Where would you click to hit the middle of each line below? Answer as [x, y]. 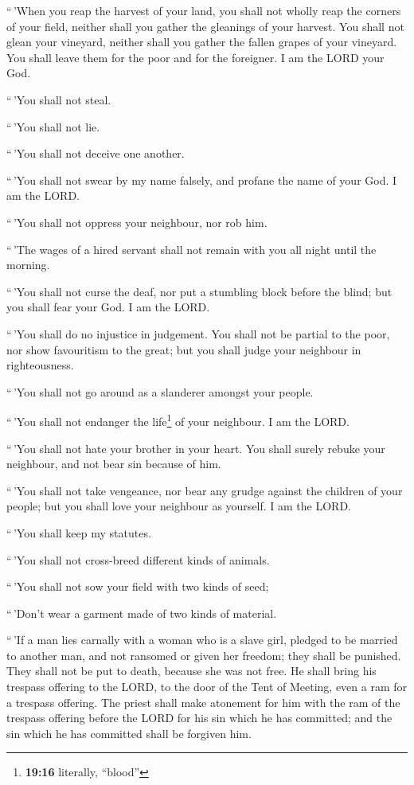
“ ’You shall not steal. [59, 99]
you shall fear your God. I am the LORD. [108, 307]
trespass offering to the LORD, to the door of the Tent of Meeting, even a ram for [207, 687]
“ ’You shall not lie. [53, 126]
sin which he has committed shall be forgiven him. [129, 733]
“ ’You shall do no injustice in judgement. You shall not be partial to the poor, [198, 333]
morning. [28, 265]
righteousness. [40, 365]
